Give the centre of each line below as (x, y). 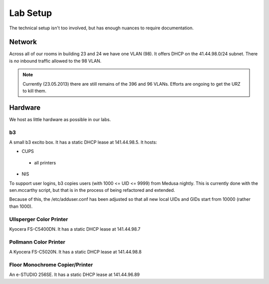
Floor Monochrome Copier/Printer (51, 265)
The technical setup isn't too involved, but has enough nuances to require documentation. (101, 28)
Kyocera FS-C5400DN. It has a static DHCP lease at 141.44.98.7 (75, 229)
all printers (45, 162)
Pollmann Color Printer (37, 242)
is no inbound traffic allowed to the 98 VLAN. (55, 61)
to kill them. (35, 91)
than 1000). (21, 206)
